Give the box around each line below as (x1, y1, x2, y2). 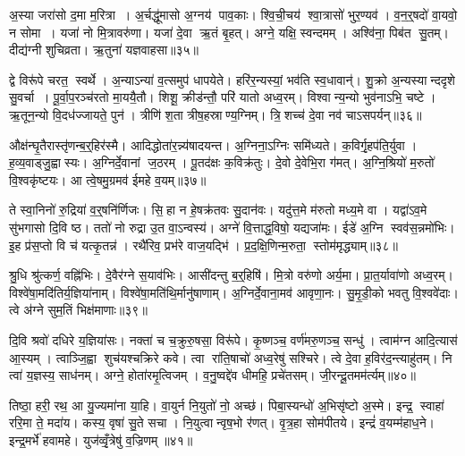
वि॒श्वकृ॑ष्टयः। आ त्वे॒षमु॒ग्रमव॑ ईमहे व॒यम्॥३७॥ (9, 170, 207, 189)
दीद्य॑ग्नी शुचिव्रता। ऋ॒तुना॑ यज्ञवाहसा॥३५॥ (9, 40, 199, 59)
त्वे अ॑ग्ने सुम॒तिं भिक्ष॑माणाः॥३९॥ (9, 300, 148, 319)
